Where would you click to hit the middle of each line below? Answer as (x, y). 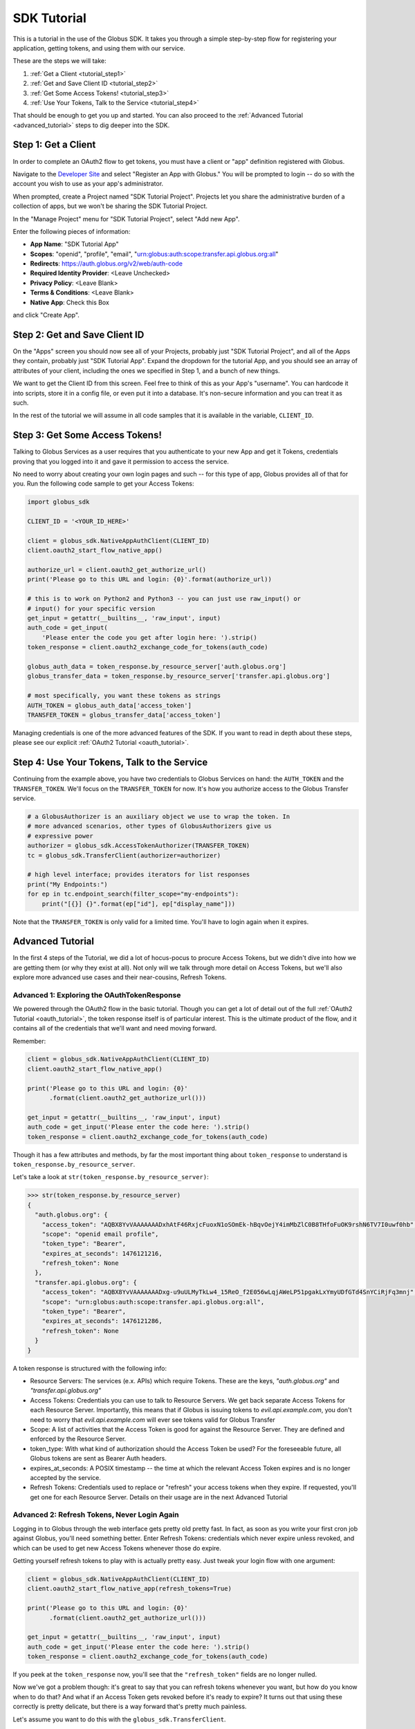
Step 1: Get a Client (54, 145)
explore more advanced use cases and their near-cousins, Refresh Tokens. (120, 977)
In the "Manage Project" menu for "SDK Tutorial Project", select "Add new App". (126, 219)
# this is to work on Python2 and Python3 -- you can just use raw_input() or (164, 599)
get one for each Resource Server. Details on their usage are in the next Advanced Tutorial (159, 1497)
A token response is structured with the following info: (90, 1368)
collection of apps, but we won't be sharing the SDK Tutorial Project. (110, 206)
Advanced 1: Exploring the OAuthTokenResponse (97, 995)
